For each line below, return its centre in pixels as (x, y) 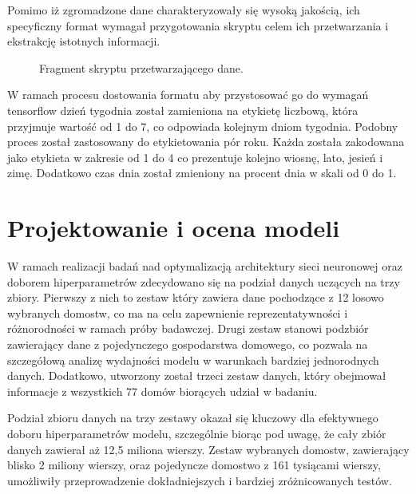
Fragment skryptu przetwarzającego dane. (141, 67)
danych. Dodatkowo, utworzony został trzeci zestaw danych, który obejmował (197, 375)
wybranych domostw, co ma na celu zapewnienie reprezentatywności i (178, 312)
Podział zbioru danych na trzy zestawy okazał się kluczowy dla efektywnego (193, 418)
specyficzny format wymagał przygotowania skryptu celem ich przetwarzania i (198, 25)
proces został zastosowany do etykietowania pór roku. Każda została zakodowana (206, 142)
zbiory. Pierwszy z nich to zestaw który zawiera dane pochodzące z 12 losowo (196, 297)
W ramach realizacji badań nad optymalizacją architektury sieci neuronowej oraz (205, 266)
